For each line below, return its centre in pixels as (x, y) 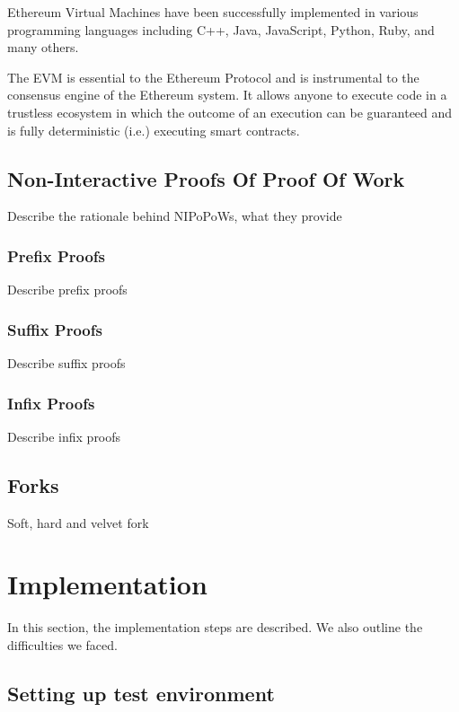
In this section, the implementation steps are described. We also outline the (215, 627)
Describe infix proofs (64, 436)
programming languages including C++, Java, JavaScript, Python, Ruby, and (221, 29)
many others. (43, 47)
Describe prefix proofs (67, 290)
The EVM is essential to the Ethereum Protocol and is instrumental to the (213, 77)
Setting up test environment (141, 693)
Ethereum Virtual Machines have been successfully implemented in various (213, 12)
